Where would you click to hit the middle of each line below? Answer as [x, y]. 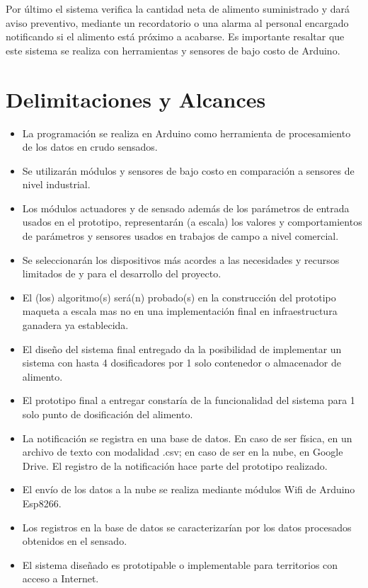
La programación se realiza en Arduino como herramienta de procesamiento [186, 133]
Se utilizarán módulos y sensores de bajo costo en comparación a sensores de [188, 170]
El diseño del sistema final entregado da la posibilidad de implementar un [182, 348]
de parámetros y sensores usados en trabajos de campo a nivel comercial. [180, 236]
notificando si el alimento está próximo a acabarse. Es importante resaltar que [175, 36]
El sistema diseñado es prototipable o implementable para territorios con [180, 564]
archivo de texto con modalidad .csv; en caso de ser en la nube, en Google [183, 452]
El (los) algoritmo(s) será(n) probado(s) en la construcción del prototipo [179, 297]
